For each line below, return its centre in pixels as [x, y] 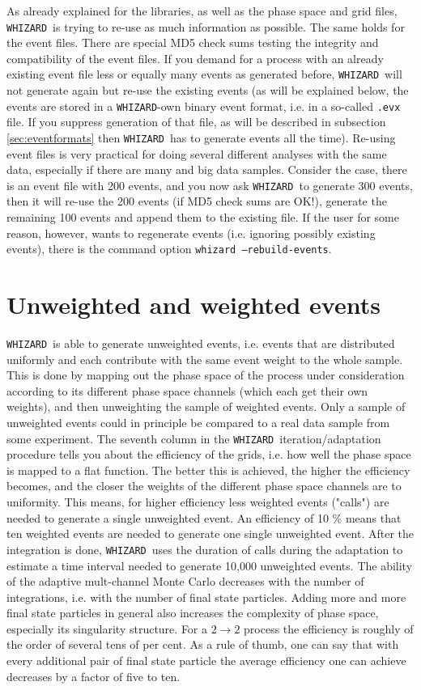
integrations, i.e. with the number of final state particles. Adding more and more [206, 597]
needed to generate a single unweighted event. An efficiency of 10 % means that [204, 517]
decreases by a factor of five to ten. [94, 676]
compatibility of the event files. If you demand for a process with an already [195, 58]
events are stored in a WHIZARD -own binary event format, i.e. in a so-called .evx [204, 106]
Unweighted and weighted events [193, 305]
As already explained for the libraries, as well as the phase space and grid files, [202, 11]
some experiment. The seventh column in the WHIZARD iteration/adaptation [194, 438]
